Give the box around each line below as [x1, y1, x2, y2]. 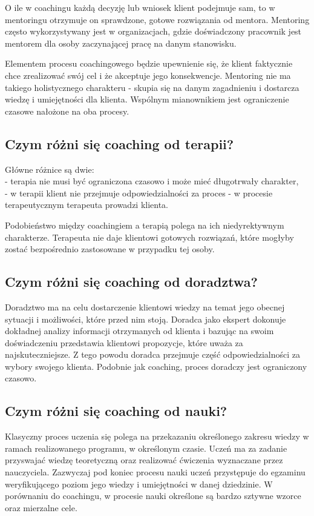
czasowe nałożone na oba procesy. [5, 104, 129, 117]
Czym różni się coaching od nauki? [5, 401, 227, 420]
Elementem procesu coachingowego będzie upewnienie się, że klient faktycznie [5, 57, 293, 70]
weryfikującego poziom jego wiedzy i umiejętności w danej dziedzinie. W [5, 477, 273, 490]
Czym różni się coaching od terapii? [5, 134, 234, 153]
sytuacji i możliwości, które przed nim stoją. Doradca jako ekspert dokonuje [5, 312, 286, 325]
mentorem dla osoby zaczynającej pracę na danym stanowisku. [5, 36, 237, 49]
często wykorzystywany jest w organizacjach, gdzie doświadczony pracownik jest [5, 25, 302, 38]
